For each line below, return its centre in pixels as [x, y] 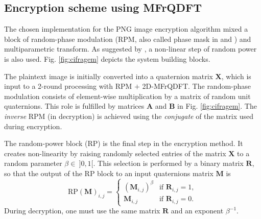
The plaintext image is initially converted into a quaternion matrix [109, 76]
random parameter [33, 163]
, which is [236, 76]
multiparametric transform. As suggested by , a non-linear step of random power [130, 49]
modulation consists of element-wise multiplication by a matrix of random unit [127, 96]
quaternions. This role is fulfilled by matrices [74, 106]
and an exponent [197, 211]
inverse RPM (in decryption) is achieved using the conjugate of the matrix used [129, 116]
